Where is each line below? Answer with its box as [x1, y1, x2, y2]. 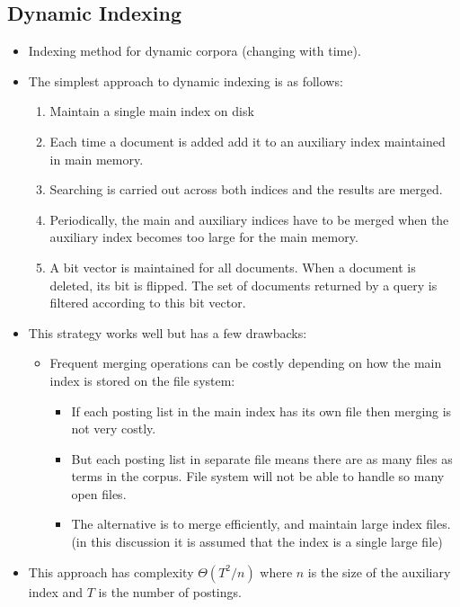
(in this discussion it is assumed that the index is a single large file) [71, 532, 443, 551]
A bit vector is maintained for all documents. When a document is [49, 257, 416, 276]
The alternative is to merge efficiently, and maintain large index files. [71, 514, 451, 533]
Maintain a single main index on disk [49, 102, 254, 121]
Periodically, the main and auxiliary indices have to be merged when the [49, 210, 449, 228]
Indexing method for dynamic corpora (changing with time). [28, 41, 361, 60]
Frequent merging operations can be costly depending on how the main [49, 353, 442, 372]
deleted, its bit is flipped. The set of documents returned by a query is [49, 275, 438, 294]
